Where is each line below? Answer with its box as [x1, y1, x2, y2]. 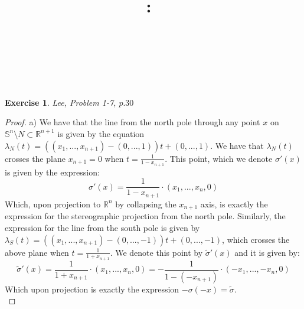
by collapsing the [115, 197, 176, 210]
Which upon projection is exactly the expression [5, 282, 179, 295]
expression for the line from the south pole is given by [5, 221, 200, 233]
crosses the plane [5, 152, 66, 164]
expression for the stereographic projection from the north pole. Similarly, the [5, 210, 286, 222]
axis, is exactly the [200, 197, 268, 210]
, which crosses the [222, 233, 290, 245]
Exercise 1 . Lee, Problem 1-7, [5, 96, 116, 108]
